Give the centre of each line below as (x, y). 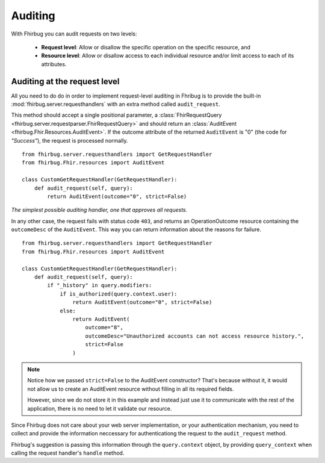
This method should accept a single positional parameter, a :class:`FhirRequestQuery (116, 115)
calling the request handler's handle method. (68, 453)
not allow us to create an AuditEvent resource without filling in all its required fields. (131, 389)
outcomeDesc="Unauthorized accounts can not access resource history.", (195, 336)
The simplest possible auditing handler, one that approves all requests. (99, 210)
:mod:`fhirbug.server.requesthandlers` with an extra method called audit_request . (116, 104)
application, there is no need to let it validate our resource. (100, 408)
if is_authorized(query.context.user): (119, 294)
